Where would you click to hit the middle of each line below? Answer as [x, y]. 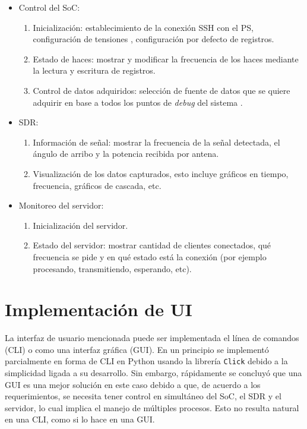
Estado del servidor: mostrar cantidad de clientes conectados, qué [152, 245]
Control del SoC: [49, 7]
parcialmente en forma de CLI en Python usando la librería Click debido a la [146, 361]
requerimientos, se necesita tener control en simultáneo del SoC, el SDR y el [143, 396]
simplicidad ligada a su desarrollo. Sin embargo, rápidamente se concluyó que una [153, 373]
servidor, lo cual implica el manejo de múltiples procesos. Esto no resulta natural [152, 407]
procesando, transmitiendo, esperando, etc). [112, 268]
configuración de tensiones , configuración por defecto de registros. [153, 39]
